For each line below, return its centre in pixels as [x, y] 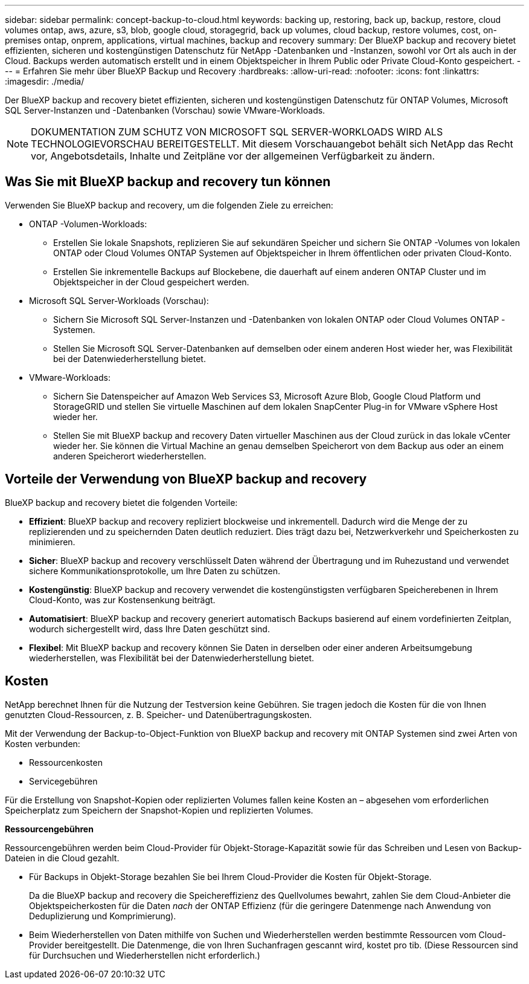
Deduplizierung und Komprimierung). [103, 916]
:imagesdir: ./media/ [45, 81]
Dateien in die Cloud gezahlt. [62, 858]
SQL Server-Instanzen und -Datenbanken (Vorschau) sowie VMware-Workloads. [165, 110]
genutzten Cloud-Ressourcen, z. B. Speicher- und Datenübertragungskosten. [159, 714]
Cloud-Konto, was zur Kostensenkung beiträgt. [122, 600]
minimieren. [52, 542]
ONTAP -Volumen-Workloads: [88, 224]
